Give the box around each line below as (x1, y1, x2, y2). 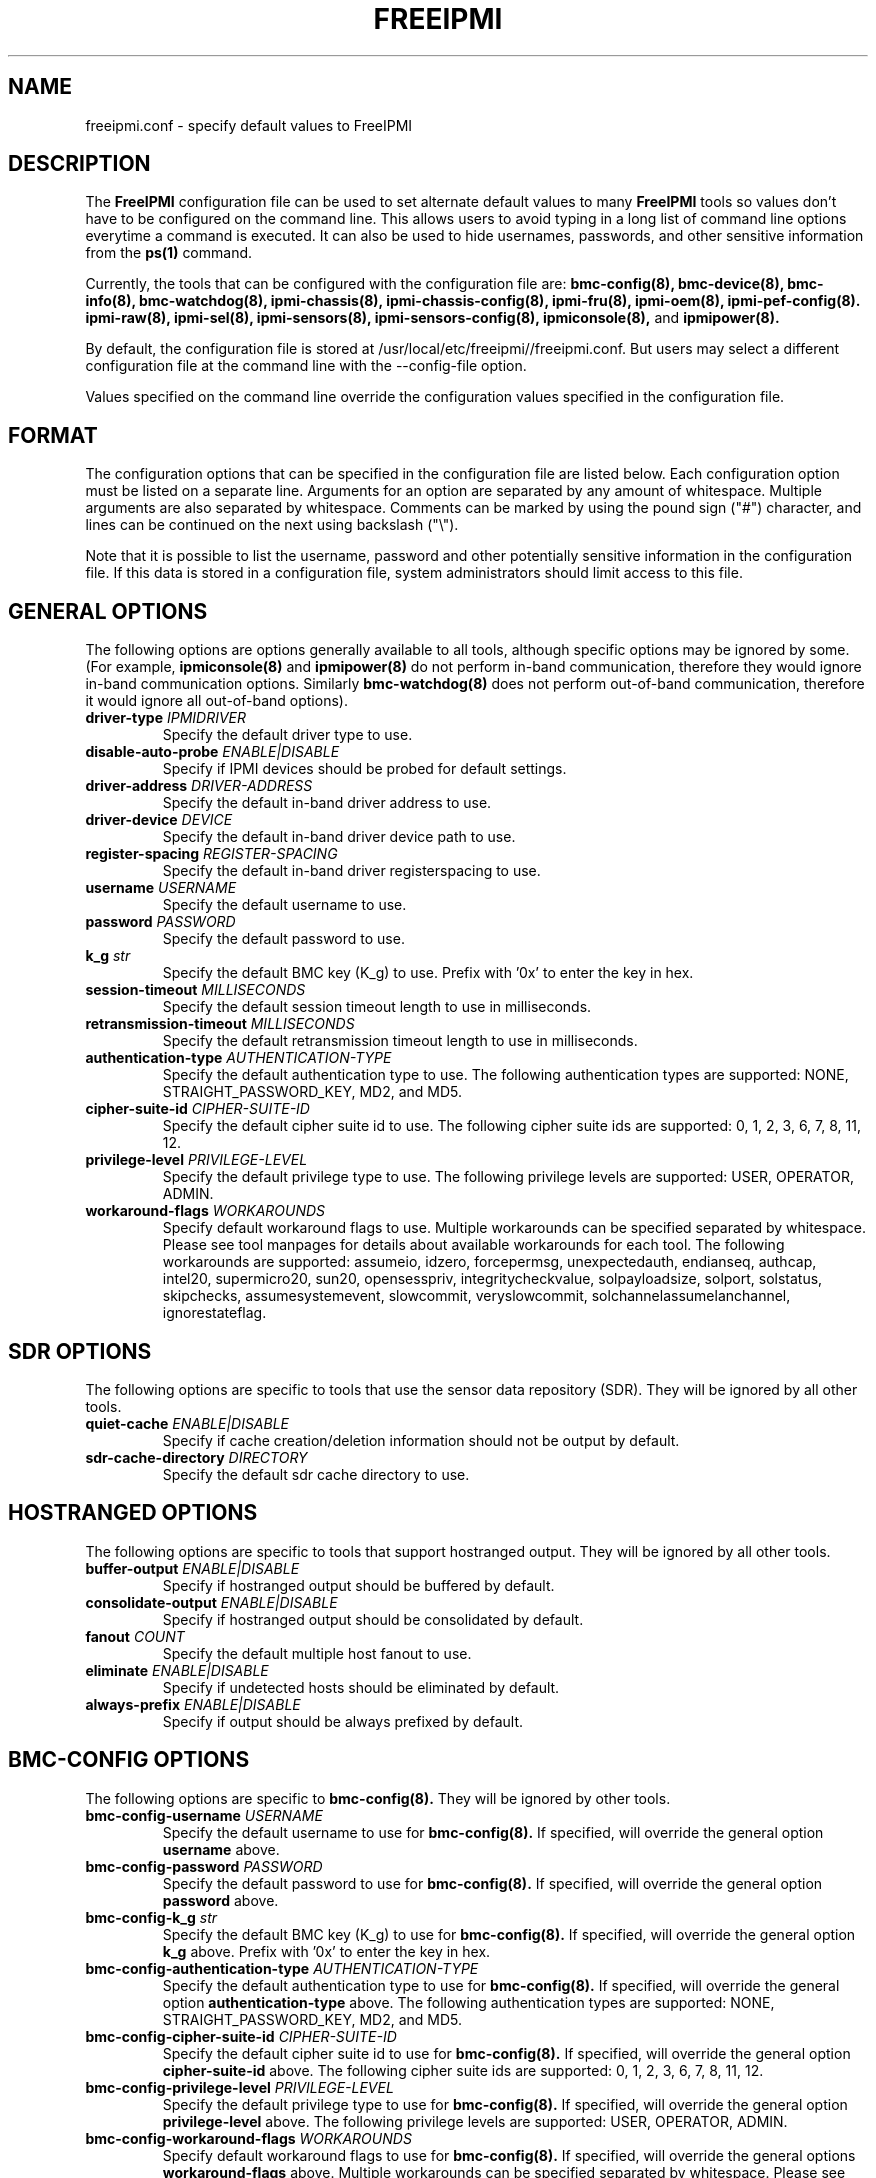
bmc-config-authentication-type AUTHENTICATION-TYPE (85, 1959, 479, 1977)
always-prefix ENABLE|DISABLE (85, 1695, 301, 1713)
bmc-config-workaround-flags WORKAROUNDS (85, 2129, 412, 2147)
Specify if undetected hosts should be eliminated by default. (162, 1678, 560, 1696)
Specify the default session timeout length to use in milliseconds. (162, 998, 592, 1016)
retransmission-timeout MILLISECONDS (85, 1015, 355, 1033)
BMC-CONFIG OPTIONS (8, 1747, 250, 1773)
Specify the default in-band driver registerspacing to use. (162, 862, 541, 880)
